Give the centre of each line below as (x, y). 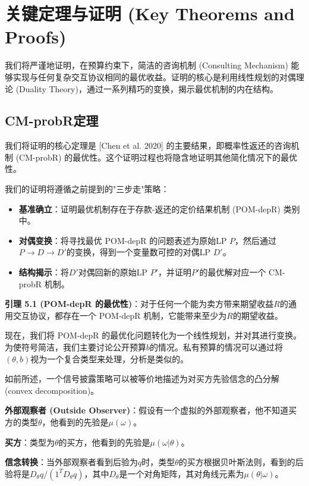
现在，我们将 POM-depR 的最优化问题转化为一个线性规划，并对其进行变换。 (153, 335)
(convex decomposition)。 (52, 390)
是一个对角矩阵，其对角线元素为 (182, 473)
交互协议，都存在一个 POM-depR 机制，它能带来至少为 (120, 315)
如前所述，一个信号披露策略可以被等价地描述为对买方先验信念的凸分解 (142, 379)
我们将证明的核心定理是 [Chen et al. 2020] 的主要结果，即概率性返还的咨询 (148, 145)
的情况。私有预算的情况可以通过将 (217, 347)
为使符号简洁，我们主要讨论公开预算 (75, 347)
